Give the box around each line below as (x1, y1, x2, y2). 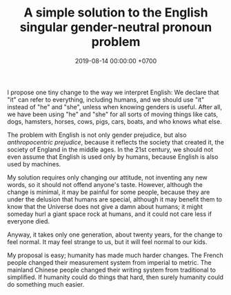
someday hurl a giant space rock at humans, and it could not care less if (7, 210, 212, 218)
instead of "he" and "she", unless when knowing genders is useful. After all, (7, 102, 223, 111)
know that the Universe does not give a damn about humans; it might (7, 202, 203, 210)
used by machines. (7, 160, 61, 168)
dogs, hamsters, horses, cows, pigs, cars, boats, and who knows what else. (7, 117, 222, 125)
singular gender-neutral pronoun (19, 19, 212, 35)
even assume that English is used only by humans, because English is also (7, 153, 219, 161)
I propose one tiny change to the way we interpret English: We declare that (7, 88, 219, 96)
